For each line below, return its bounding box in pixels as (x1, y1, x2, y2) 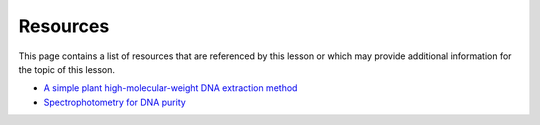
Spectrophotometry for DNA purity (43, 96, 187, 108)
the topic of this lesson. (18, 63, 115, 75)
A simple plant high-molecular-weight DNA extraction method (43, 82, 298, 94)
